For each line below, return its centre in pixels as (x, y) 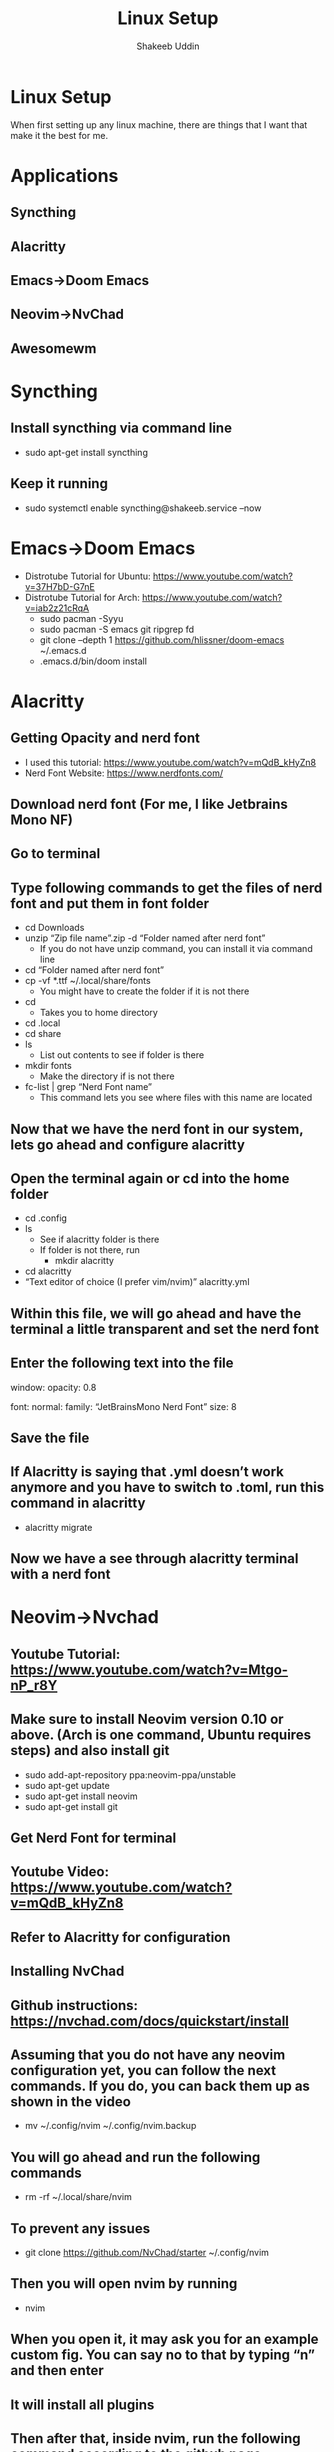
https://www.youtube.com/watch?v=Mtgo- (149, 1669)
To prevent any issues (80, 2228)
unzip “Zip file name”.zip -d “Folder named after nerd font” (145, 938)
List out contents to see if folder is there (122, 1055)
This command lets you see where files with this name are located (176, 1098)
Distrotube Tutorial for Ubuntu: (88, 576)
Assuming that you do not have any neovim (148, 2054)
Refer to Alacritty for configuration (120, 1937)
